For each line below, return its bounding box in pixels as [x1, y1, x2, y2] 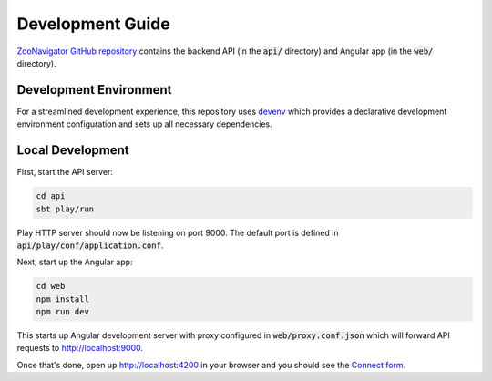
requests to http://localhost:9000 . [16, 343, 144, 354]
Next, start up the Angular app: [16, 256, 133, 268]
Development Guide [16, 14, 170, 34]
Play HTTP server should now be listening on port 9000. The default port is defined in [16, 227, 339, 238]
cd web [36, 281, 66, 292]
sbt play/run [36, 203, 95, 214]
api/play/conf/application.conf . [16, 240, 164, 251]
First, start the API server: [16, 167, 114, 178]
